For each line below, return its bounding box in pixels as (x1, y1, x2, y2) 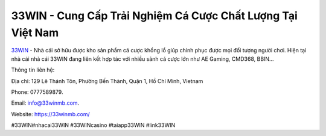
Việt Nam (11, 26, 59, 39)
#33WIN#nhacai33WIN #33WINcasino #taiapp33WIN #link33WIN (11, 122, 176, 129)
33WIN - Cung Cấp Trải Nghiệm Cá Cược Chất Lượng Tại (11, 9, 298, 22)
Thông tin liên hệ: (11, 66, 55, 73)
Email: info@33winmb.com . (11, 99, 80, 107)
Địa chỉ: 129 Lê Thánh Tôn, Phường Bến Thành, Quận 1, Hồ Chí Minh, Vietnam (11, 77, 203, 84)
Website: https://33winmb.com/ (11, 110, 90, 117)
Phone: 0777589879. (11, 88, 63, 96)
